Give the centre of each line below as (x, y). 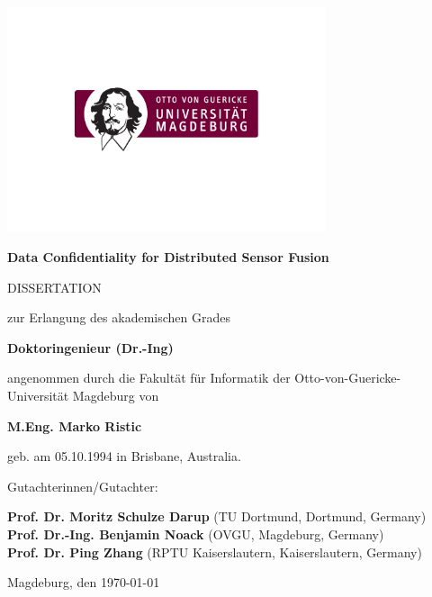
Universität (38, 395)
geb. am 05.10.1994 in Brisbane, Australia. (124, 456)
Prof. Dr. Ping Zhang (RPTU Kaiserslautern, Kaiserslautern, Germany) (215, 552)
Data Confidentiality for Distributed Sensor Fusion (168, 257)
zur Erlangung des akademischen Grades (119, 317)
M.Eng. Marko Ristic (75, 425)
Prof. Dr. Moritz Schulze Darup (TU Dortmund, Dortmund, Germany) (217, 516)
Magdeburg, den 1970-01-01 (84, 582)
